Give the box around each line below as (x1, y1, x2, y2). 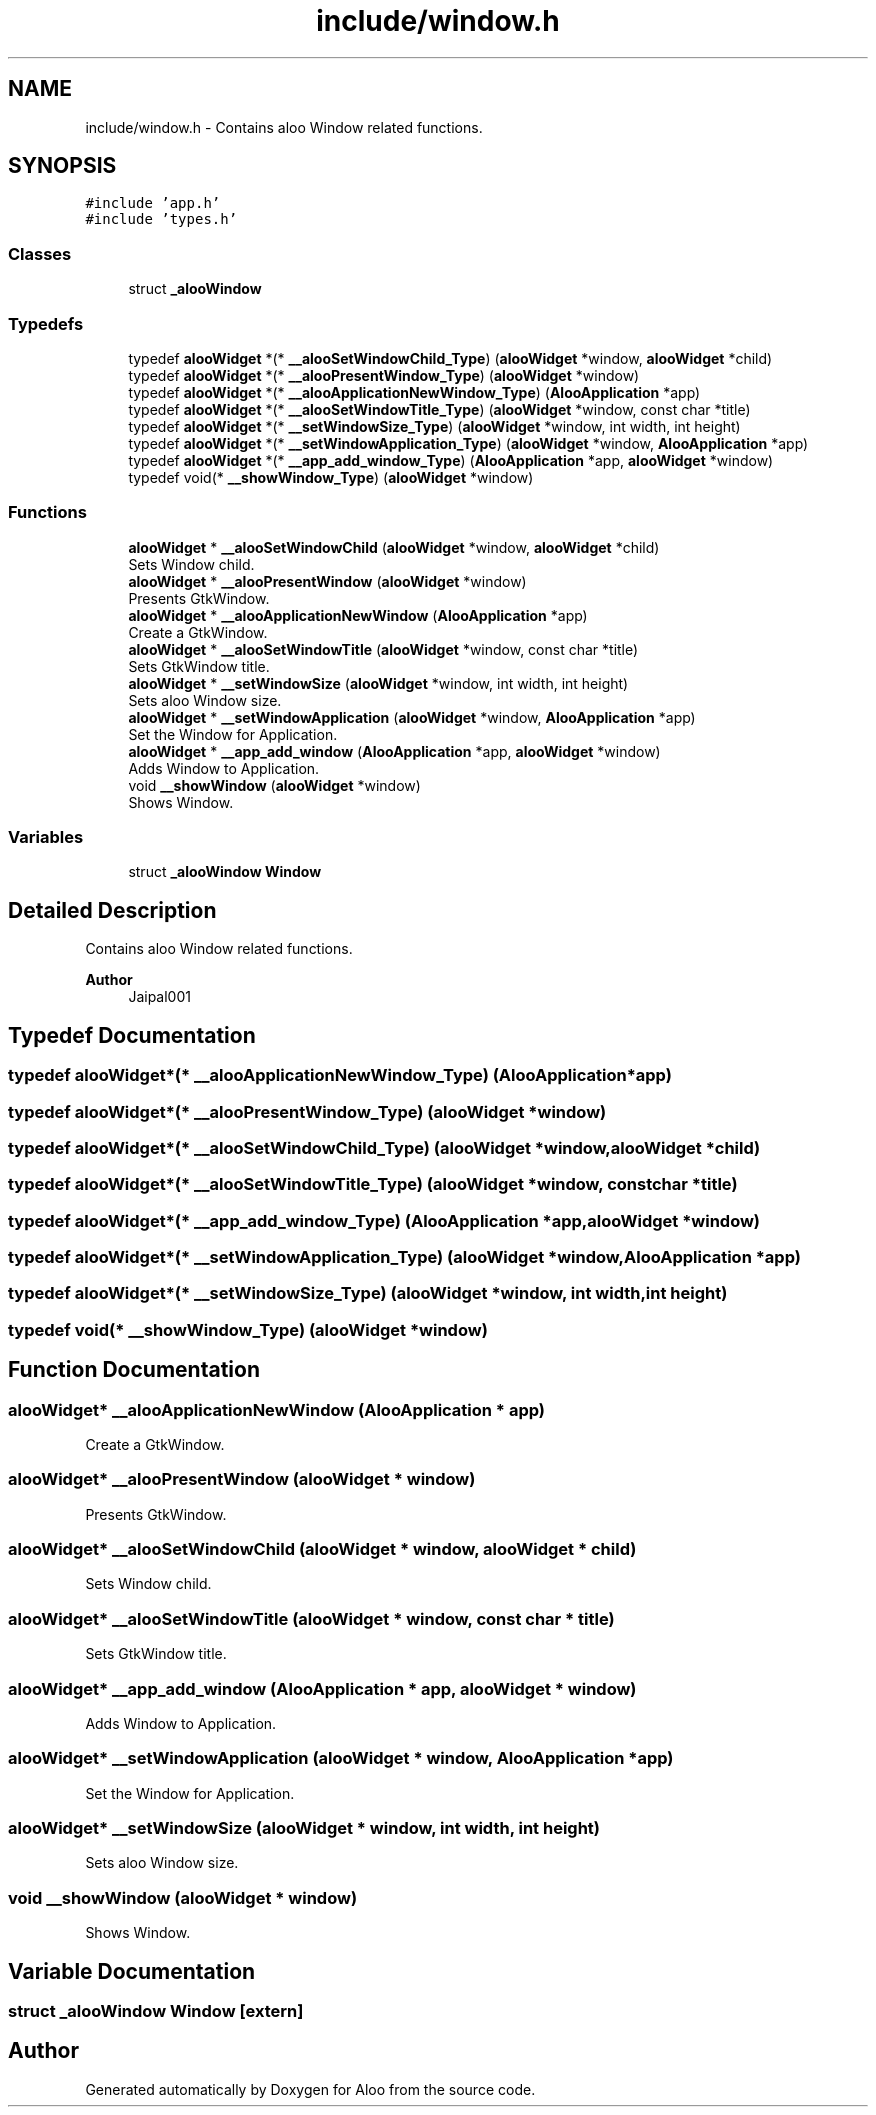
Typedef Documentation (8, 1022, 256, 1048)
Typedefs (8, 313, 84, 334)
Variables (8, 827, 84, 848)
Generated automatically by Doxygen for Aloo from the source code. (85, 2080, 536, 2098)
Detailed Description (8, 897, 217, 923)
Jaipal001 (128, 988, 191, 1006)
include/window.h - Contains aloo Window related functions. (85, 118, 483, 136)
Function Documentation (8, 1357, 260, 1383)
